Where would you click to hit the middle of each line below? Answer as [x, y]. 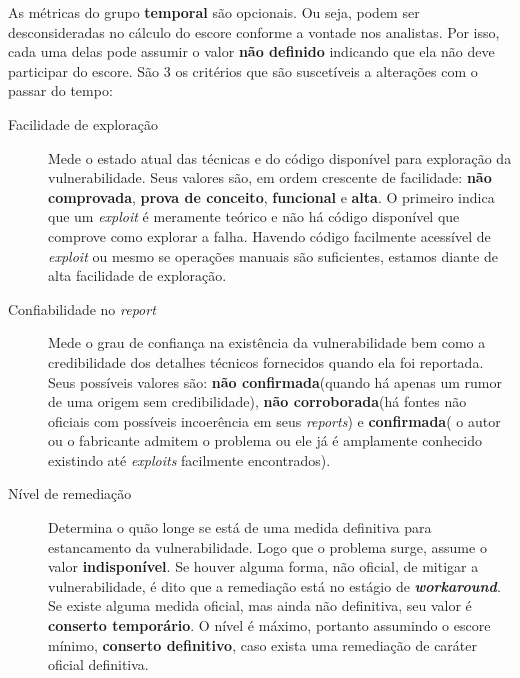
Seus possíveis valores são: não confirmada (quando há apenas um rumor [275, 381]
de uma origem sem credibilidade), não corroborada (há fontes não [257, 401]
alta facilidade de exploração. [137, 275]
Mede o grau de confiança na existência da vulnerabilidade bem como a [267, 342]
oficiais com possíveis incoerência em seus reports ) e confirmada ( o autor [274, 420]
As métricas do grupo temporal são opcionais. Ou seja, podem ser [214, 12]
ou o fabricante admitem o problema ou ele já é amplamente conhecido [265, 440]
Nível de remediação [70, 493]
